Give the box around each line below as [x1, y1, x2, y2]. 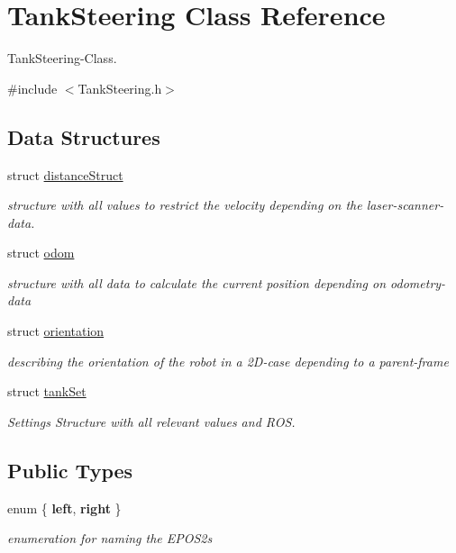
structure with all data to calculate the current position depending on [7, 273, 387, 292]
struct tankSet [7, 382, 87, 401]
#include [7, 78, 58, 97]
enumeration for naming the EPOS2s [7, 529, 213, 548]
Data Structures [7, 122, 160, 150]
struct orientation [7, 322, 105, 340]
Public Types [7, 456, 133, 484]
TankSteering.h [78, 78, 162, 97]
